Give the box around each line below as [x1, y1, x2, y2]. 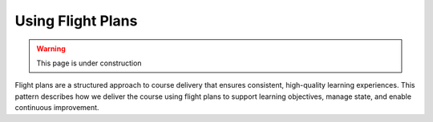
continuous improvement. [14, 103, 99, 112]
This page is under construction [36, 58, 142, 68]
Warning [36, 44, 66, 53]
